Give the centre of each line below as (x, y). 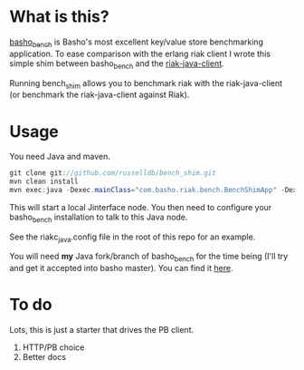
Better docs (44, 357)
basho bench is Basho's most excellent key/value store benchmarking (137, 43)
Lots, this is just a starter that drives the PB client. (102, 330)
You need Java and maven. (60, 157)
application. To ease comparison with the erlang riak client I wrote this (140, 54)
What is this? (60, 17)
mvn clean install (44, 182)
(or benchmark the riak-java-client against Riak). (100, 95)
